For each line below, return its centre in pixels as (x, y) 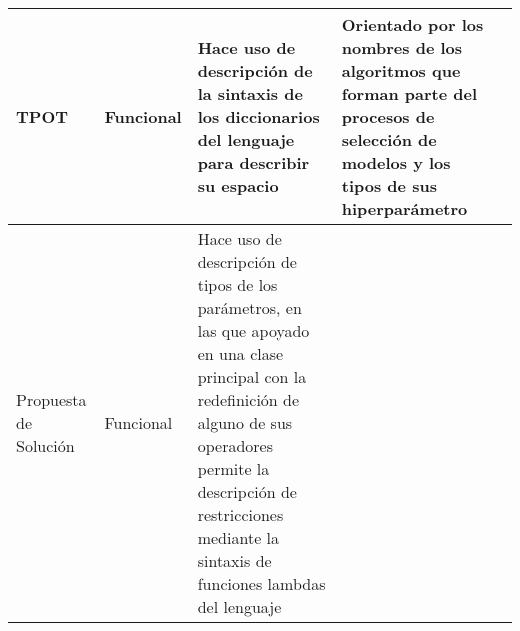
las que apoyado (253, 330)
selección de (389, 139)
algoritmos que (401, 70)
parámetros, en (249, 307)
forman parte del (409, 93)
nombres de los (402, 47)
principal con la (252, 376)
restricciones (240, 514)
